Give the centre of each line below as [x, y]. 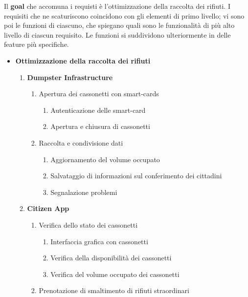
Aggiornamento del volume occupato [105, 159]
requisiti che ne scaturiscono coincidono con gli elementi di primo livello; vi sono [124, 15]
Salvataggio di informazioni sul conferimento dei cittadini [136, 176]
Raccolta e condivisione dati [81, 142]
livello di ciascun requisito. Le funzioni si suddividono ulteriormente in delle [117, 34]
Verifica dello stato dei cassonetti [88, 224]
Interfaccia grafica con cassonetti [99, 241]
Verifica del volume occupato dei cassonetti [115, 274]
